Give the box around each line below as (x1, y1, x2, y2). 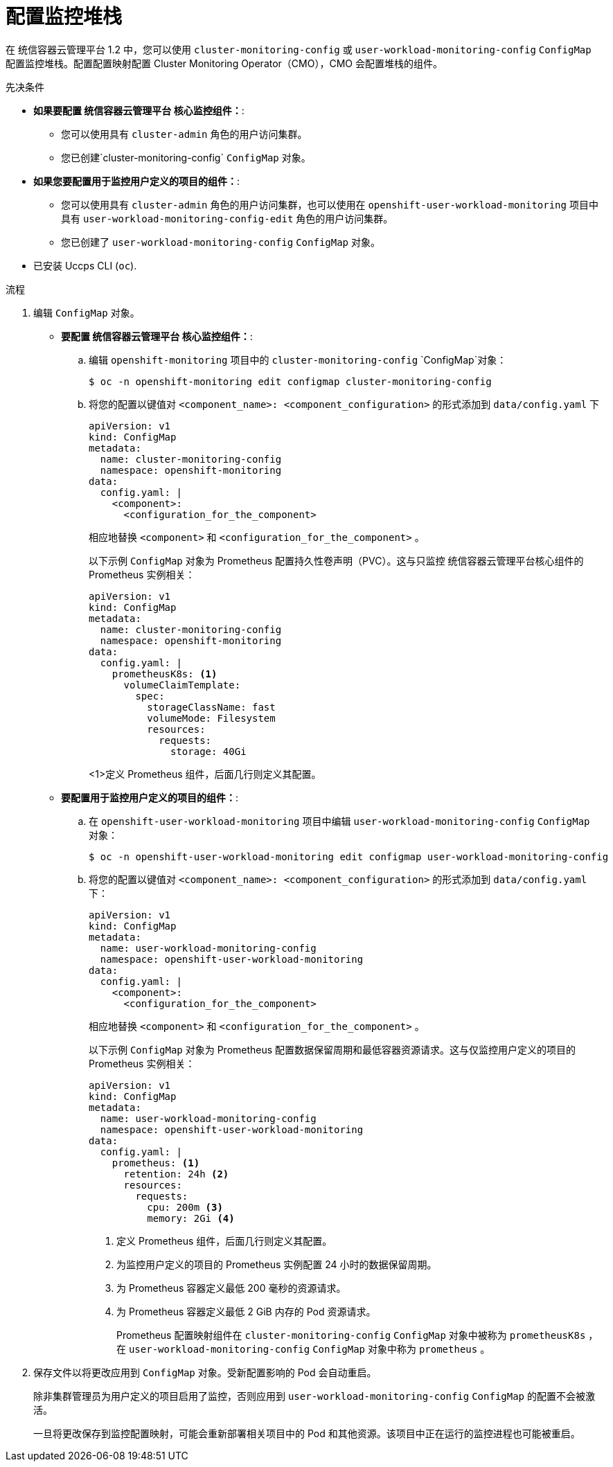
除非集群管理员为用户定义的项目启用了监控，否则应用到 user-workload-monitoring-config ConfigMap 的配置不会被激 (33, 1389, 595, 1402)
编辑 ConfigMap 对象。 (33, 306, 140, 319)
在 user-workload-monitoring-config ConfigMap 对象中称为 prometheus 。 (116, 1342, 490, 1355)
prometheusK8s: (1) (112, 668, 217, 679)
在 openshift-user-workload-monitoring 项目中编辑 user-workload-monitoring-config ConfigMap (89, 815, 590, 827)
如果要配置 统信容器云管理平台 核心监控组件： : (33, 104, 245, 116)
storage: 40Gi (170, 745, 247, 757)
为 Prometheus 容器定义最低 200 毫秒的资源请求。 (116, 1281, 346, 1294)
